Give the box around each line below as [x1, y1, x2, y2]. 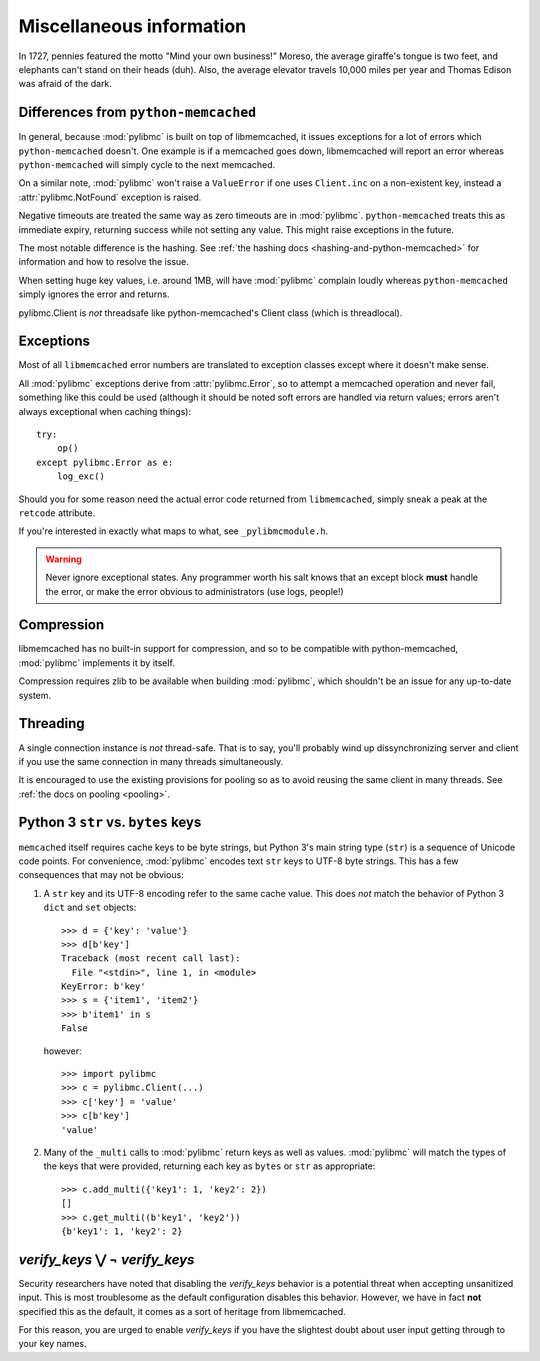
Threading [18, 715, 85, 732]
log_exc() [56, 471, 105, 482]
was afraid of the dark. [18, 78, 112, 90]
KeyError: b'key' [61, 981, 146, 992]
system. [18, 689, 52, 701]
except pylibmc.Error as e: [36, 456, 174, 468]
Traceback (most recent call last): [61, 953, 241, 964]
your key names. [18, 1338, 87, 1350]
